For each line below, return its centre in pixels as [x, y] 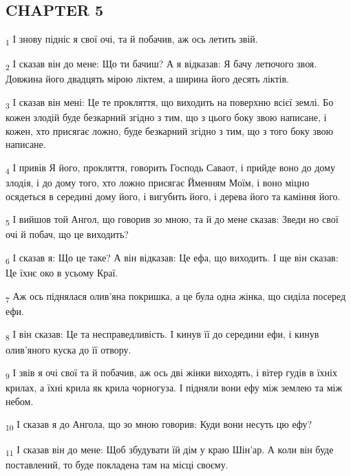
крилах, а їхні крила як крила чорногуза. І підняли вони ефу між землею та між [174, 388]
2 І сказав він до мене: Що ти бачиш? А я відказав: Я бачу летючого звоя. [161, 65]
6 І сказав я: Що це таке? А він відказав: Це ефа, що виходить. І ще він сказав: [172, 258]
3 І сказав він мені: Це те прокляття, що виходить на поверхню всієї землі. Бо [170, 103]
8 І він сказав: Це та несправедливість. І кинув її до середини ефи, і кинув [162, 335]
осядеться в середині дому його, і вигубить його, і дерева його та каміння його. [173, 196]
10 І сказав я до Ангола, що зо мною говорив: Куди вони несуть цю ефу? [159, 425]
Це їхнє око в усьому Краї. [62, 273]
